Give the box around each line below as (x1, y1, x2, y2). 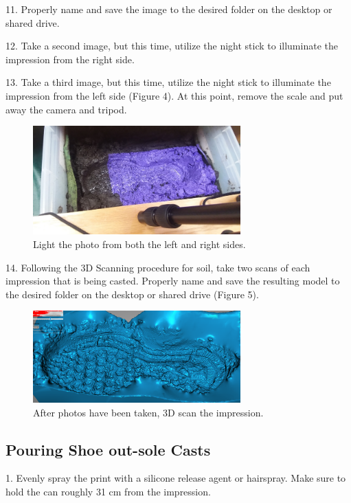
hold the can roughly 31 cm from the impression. (5, 484, 211, 498)
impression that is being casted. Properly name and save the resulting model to (5, 273, 340, 288)
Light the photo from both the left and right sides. (33, 236, 246, 251)
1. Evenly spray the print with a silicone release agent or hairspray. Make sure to (5, 471, 346, 485)
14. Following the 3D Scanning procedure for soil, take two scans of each (5, 260, 310, 274)
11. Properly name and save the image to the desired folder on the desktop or (5, 2, 332, 16)
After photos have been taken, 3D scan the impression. (33, 405, 264, 419)
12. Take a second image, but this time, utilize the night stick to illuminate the (5, 38, 338, 53)
